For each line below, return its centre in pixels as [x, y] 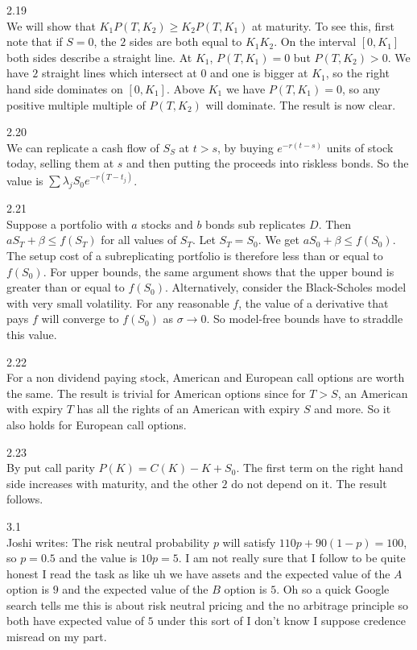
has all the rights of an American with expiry [188, 409]
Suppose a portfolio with [67, 224]
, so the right [357, 73]
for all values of [139, 240]
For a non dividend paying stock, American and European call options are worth [206, 377]
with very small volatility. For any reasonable [118, 302]
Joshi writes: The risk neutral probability [108, 542]
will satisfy [249, 542]
